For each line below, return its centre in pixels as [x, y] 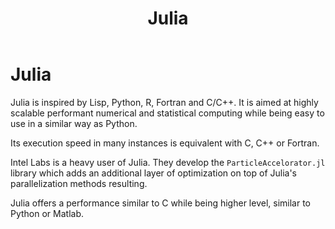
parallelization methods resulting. [79, 183]
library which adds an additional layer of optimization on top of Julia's [153, 173]
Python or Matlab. [47, 213]
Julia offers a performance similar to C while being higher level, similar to [160, 203]
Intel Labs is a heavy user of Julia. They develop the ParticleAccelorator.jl [168, 162]
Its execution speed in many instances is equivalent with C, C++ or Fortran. [165, 143]
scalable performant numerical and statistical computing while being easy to [167, 113]
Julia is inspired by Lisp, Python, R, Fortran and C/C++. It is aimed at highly [164, 102]
